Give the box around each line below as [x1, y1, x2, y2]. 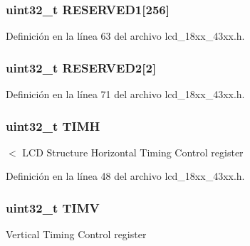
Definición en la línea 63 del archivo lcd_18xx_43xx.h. [6, 28, 245, 43]
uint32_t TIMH [6, 117, 100, 134]
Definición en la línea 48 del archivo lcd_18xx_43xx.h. [6, 169, 245, 183]
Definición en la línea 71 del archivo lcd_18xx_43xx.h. [6, 87, 245, 102]
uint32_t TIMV [6, 198, 100, 216]
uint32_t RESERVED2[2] [6, 58, 157, 76]
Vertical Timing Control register [6, 227, 147, 242]
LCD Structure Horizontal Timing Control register [22, 144, 244, 159]
